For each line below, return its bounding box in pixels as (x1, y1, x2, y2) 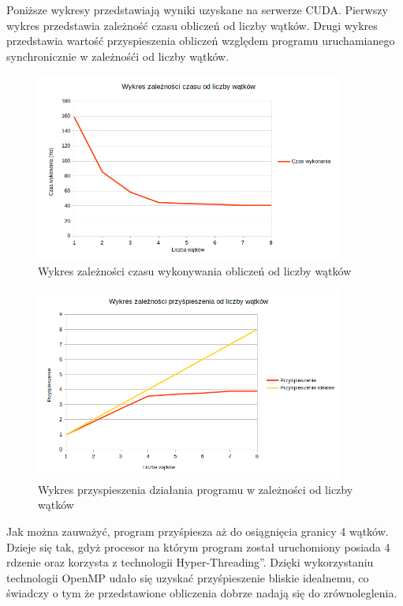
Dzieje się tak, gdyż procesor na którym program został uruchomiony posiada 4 (6, 538, 390, 555)
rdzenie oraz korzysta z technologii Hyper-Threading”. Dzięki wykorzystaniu (6, 554, 374, 570)
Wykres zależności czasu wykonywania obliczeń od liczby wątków (38, 262, 352, 279)
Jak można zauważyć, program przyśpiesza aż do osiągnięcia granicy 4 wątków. (6, 523, 389, 540)
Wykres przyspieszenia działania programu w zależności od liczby (38, 481, 353, 497)
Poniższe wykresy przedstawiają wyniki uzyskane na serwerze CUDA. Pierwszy (6, 2, 388, 17)
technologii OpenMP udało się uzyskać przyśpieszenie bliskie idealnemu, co (6, 569, 369, 585)
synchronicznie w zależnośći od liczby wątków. (6, 47, 229, 64)
